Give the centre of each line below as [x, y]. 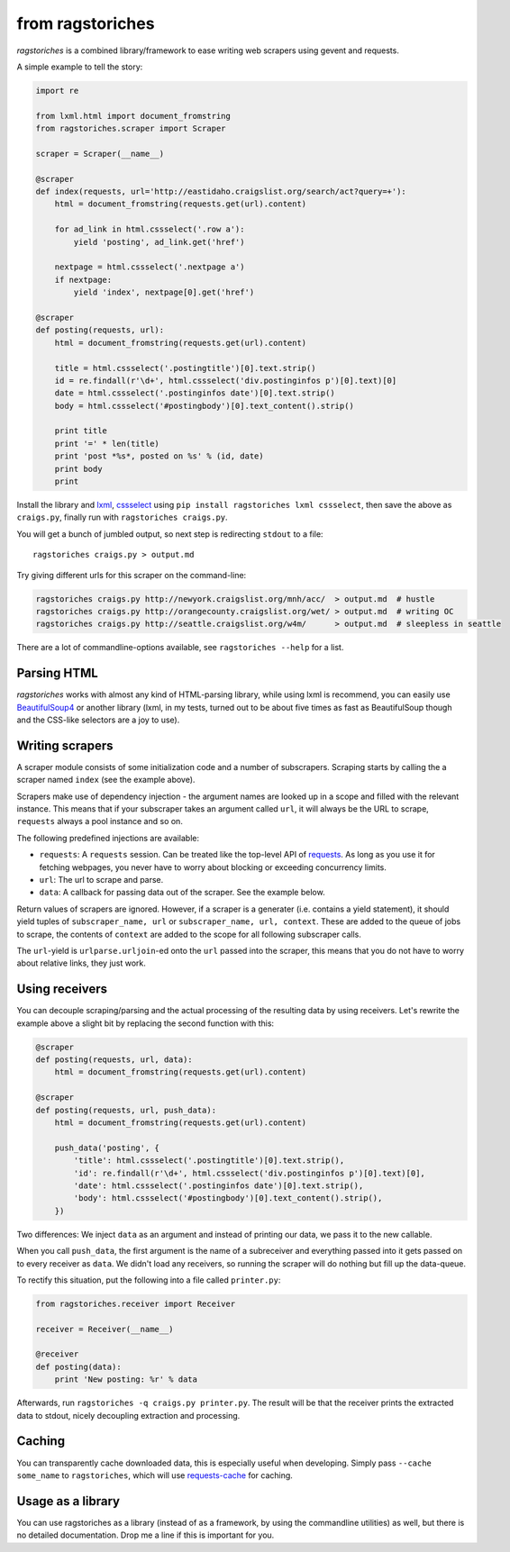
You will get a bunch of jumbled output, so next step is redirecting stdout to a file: [170, 534]
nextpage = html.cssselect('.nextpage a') [150, 267]
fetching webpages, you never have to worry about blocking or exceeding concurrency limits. [213, 867]
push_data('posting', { [107, 1148]
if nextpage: [83, 280]
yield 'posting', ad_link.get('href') [159, 242]
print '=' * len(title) [107, 443]
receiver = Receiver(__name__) [105, 1329]
